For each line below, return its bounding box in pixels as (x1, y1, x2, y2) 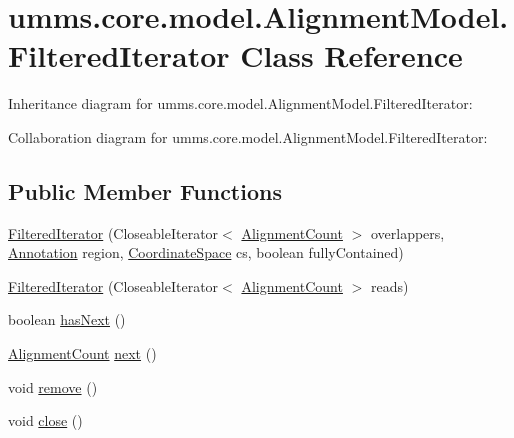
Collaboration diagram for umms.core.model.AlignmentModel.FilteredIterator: (8, 126, 488, 147)
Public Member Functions (8, 175, 282, 206)
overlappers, (370, 222, 445, 243)
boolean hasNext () (8, 309, 126, 330)
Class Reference (240, 35, 463, 76)
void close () (8, 410, 83, 431)
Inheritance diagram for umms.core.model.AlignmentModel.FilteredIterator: (8, 93, 473, 114)
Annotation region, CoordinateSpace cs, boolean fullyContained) (8, 242, 404, 263)
